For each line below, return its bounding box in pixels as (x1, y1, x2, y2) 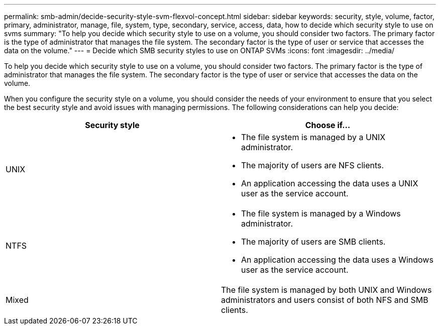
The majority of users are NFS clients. (241, 160, 384, 170)
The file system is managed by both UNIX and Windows (221, 285, 432, 295)
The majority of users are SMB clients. (241, 237, 386, 247)
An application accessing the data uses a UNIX (241, 178, 418, 188)
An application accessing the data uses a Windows (241, 255, 433, 265)
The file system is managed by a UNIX (241, 132, 386, 142)
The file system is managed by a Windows (241, 208, 401, 218)
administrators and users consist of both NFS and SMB (221, 295, 428, 305)
